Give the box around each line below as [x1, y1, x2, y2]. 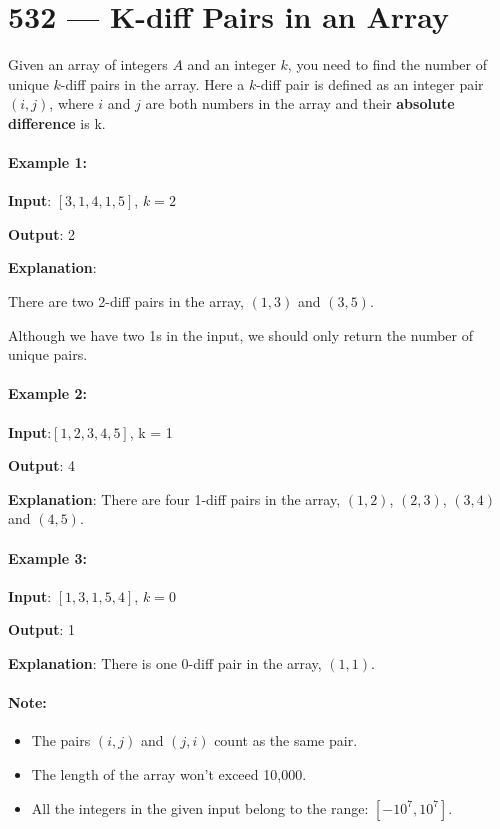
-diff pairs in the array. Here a [60, 73, 245, 94]
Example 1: [8, 152, 87, 173]
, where [49, 93, 94, 114]
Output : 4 [8, 455, 76, 476]
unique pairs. [8, 344, 88, 365]
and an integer [187, 54, 276, 75]
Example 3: [8, 547, 87, 568]
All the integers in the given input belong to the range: [31, 797, 369, 818]
